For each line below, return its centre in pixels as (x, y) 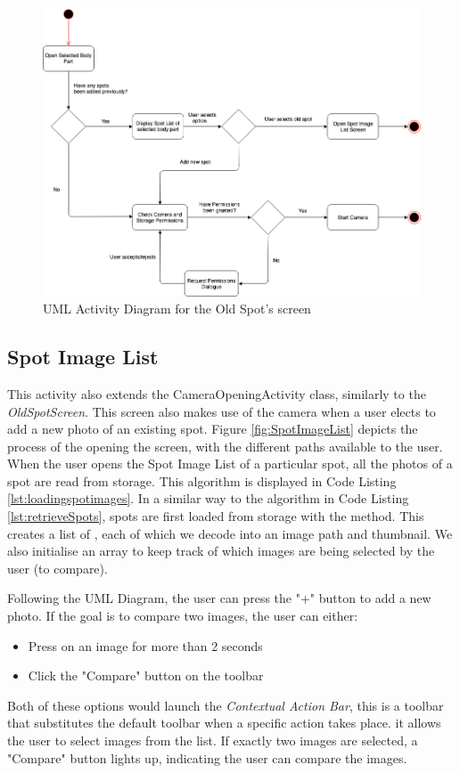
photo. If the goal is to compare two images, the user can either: (183, 616)
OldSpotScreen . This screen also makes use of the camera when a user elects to (222, 411)
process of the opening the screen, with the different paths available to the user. (225, 446)
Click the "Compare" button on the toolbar (146, 675)
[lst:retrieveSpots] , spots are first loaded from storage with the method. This (216, 516)
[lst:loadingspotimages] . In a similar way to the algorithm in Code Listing (208, 498)
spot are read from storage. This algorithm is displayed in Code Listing (202, 480)
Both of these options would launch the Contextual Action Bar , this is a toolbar (226, 705)
